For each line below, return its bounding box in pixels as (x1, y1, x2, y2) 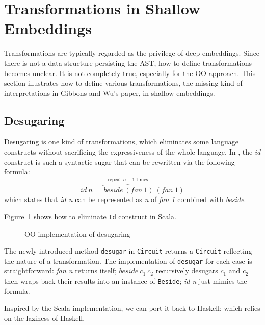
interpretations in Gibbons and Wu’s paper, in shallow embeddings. (4, 87, 215, 98)
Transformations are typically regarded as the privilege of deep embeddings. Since (4, 47, 260, 58)
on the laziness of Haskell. (4, 312, 85, 323)
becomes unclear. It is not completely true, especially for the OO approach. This (4, 67, 256, 78)
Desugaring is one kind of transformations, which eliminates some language (4, 136, 239, 147)
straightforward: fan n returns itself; (4, 265, 117, 276)
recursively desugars (155, 265, 218, 276)
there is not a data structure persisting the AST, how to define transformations (4, 57, 252, 68)
